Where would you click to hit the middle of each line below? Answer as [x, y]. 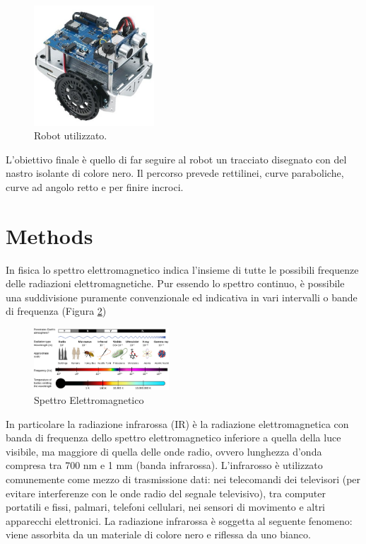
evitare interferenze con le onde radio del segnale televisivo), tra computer [166, 493]
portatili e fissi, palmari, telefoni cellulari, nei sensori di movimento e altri [166, 507]
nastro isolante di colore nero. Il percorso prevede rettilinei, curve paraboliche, [175, 173]
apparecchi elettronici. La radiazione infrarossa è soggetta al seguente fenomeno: [179, 520]
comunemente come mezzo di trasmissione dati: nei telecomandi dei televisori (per [183, 479]
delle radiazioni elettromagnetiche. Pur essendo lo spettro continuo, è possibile [175, 283]
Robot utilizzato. [71, 135]
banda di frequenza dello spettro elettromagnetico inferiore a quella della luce [173, 438]
